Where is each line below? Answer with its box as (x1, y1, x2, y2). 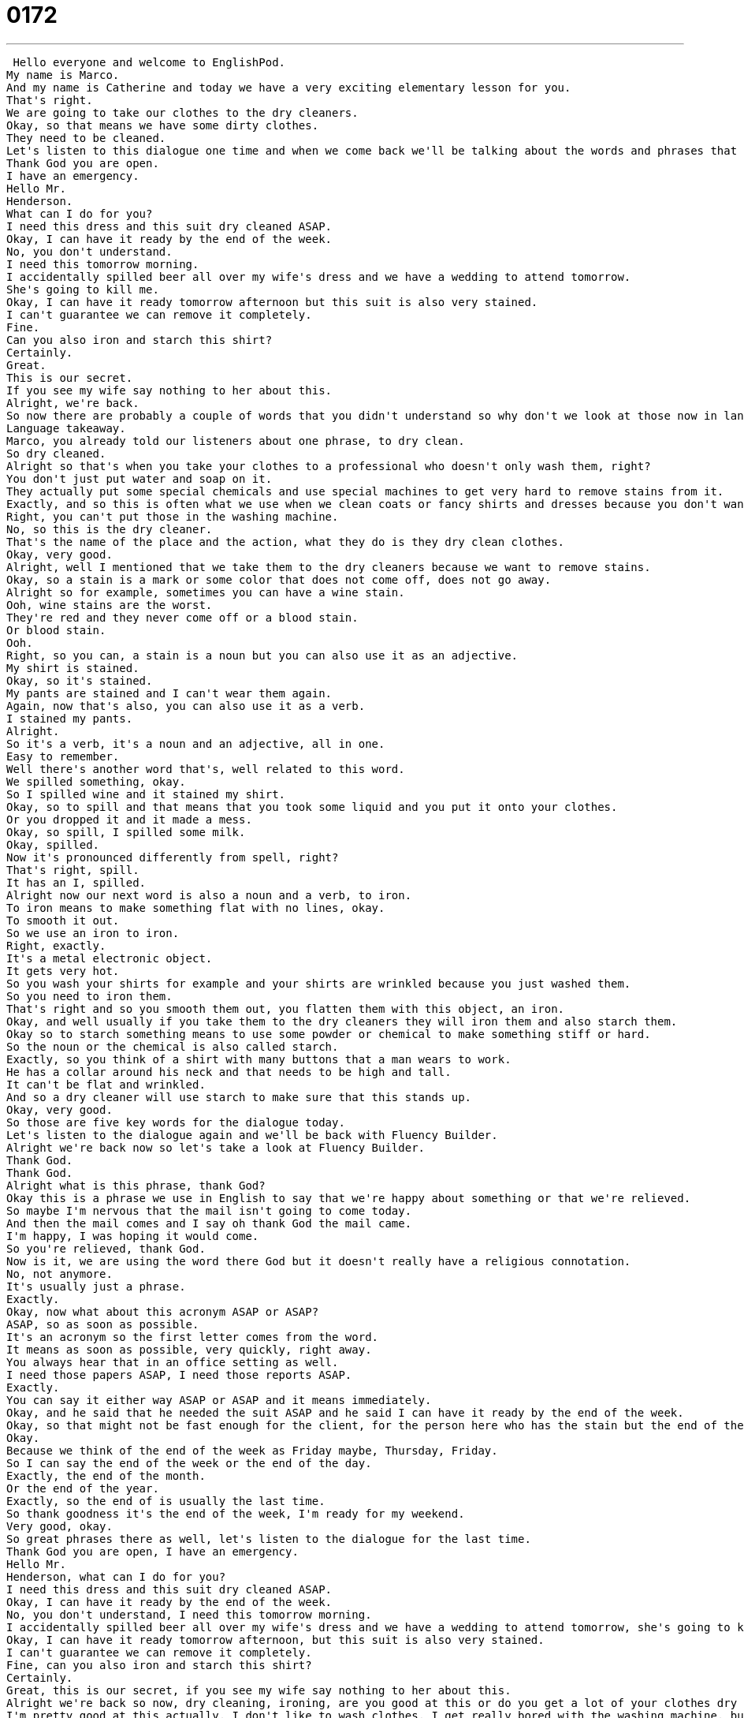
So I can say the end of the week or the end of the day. (6, 1456, 372, 1470)
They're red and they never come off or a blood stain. (6, 611, 359, 624)
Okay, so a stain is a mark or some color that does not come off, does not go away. (6, 573, 552, 586)
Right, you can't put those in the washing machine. (6, 510, 339, 523)
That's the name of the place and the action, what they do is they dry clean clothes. (6, 535, 565, 548)
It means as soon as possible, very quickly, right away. (6, 1343, 372, 1356)
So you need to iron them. (6, 989, 173, 1003)
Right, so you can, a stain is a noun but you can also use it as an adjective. (6, 648, 519, 662)
